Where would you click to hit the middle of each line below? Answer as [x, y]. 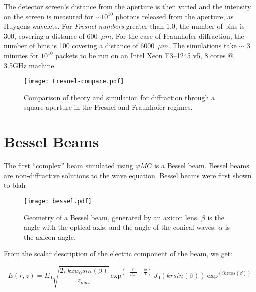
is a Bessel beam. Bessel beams [202, 166]
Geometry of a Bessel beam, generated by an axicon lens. [112, 217]
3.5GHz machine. [30, 65]
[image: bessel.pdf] [58, 201]
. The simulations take [203, 46]
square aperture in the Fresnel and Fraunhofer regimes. [108, 107]
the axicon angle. [50, 237]
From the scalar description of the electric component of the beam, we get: [118, 254]
